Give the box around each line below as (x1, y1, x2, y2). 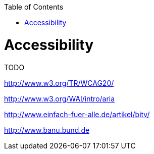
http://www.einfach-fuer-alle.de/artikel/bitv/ (4, 110, 150, 119)
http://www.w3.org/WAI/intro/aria (4, 94, 115, 103)
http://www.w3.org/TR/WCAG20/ (4, 78, 114, 87)
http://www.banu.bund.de (4, 125, 90, 134)
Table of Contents (4, 3, 64, 11)
